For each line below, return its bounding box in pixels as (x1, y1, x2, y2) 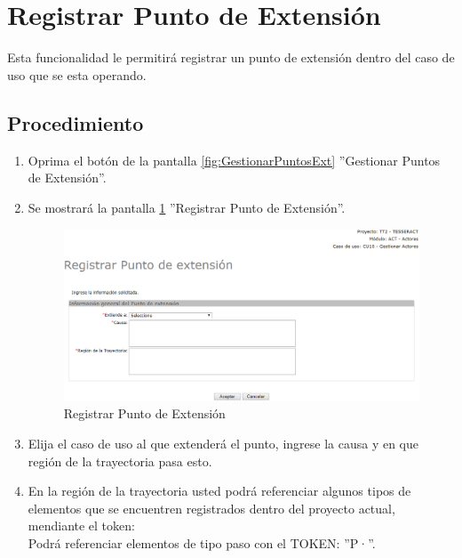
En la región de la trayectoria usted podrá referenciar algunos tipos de (28, 481, 411, 500)
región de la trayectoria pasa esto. (28, 451, 212, 470)
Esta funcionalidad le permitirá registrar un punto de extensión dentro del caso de (7, 48, 455, 67)
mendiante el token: (28, 516, 135, 535)
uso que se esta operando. (7, 65, 147, 84)
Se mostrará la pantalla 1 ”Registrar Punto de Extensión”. (28, 198, 346, 216)
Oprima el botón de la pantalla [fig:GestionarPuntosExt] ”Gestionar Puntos (28, 150, 441, 169)
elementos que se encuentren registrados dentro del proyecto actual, (28, 498, 395, 517)
